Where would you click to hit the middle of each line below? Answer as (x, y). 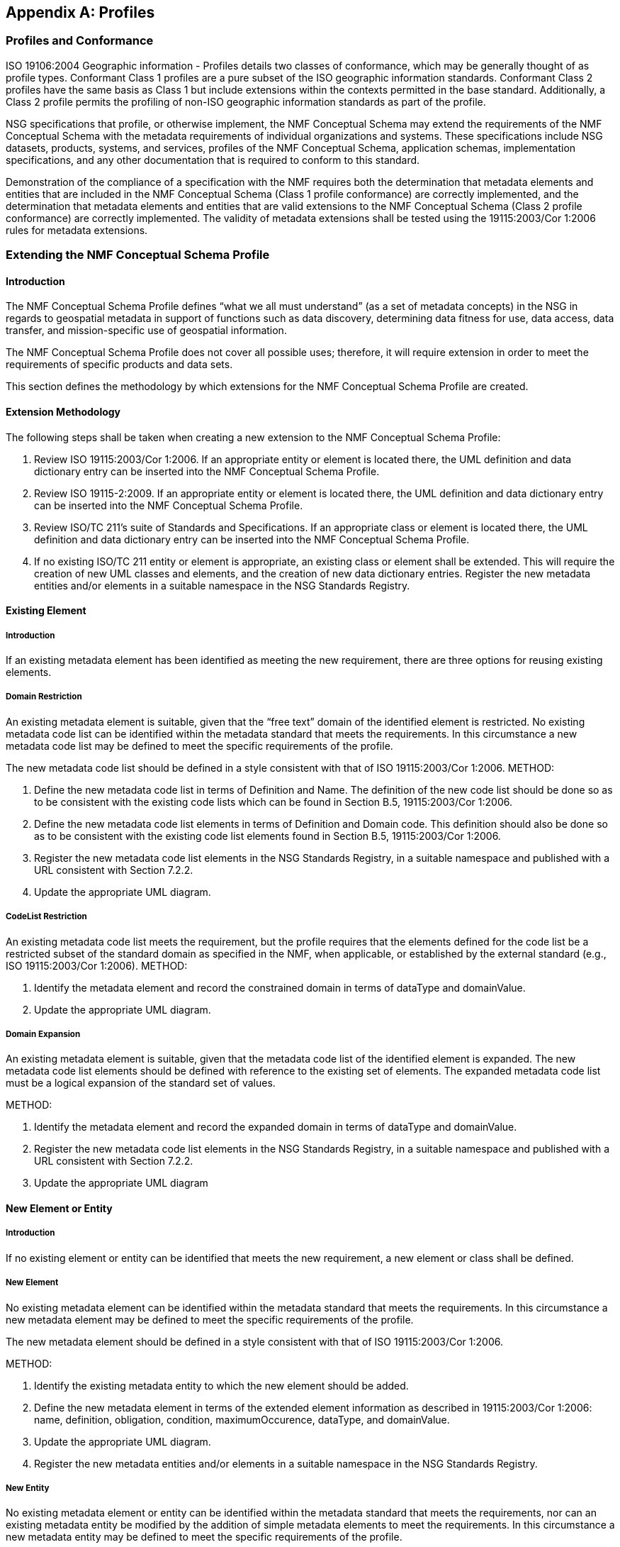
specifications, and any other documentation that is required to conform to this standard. (213, 160)
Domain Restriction (44, 697)
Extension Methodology (63, 412)
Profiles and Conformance (80, 41)
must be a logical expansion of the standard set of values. (141, 1083)
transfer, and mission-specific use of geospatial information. (146, 331)
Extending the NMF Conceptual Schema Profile (138, 255)
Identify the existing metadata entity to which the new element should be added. (221, 1385)
